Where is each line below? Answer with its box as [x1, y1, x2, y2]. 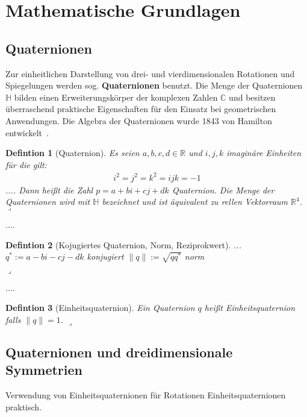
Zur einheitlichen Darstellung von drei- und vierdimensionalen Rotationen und [5, 67, 295, 80]
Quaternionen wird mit [5, 195, 90, 208]
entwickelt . [5, 126, 49, 139]
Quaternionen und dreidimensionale [5, 343, 233, 361]
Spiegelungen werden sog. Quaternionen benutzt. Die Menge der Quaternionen [5, 79, 303, 92]
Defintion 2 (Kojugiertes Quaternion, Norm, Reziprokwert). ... [5, 238, 241, 251]
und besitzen [229, 90, 276, 103]
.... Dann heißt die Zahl [5, 183, 93, 196]
